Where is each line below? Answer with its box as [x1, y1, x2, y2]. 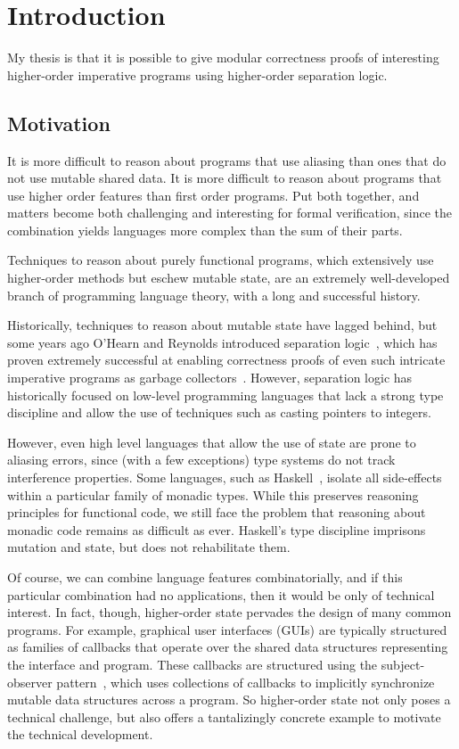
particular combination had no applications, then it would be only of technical [7, 585, 435, 604]
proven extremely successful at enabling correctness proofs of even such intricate [7, 350, 446, 369]
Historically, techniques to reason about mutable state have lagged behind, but [7, 316, 438, 334]
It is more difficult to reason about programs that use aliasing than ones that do [7, 151, 447, 169]
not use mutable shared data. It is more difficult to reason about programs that [7, 169, 442, 187]
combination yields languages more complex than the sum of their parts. [7, 220, 403, 239]
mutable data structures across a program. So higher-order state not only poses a [7, 690, 451, 709]
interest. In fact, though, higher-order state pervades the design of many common [7, 603, 452, 621]
